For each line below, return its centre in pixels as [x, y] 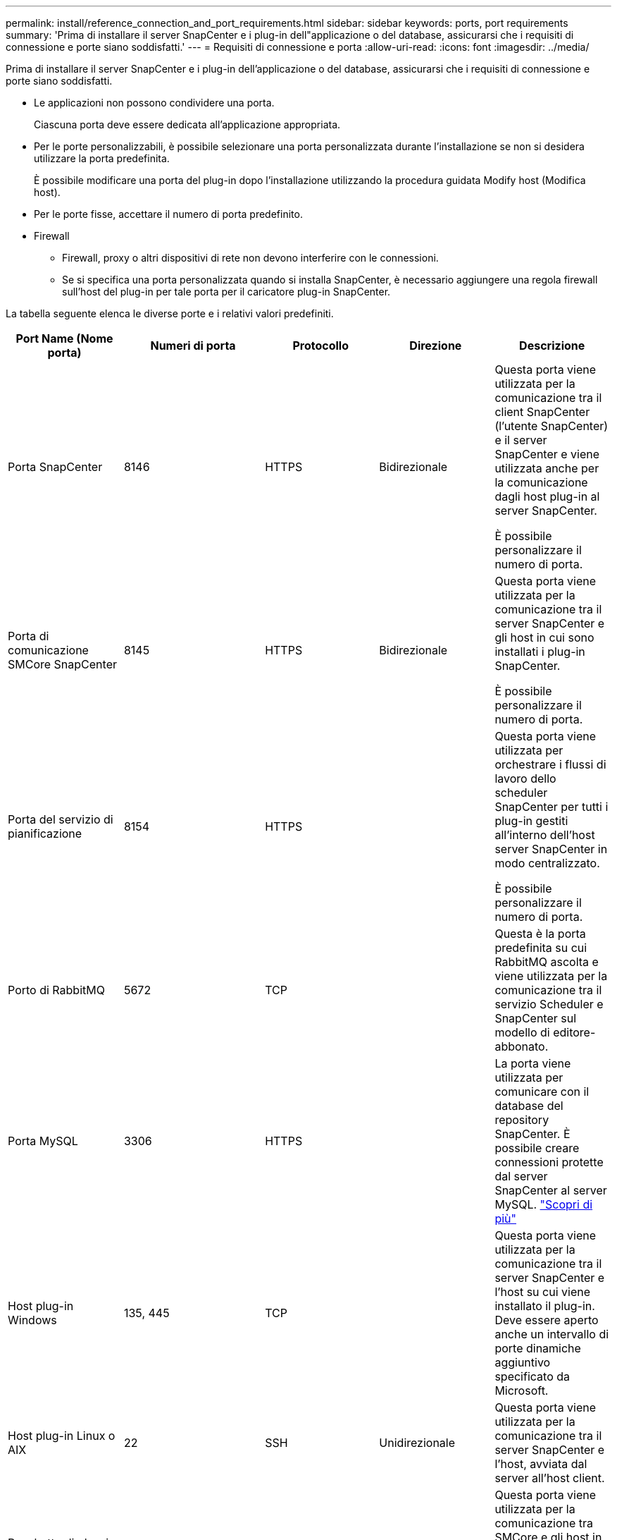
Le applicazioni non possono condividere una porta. [154, 103]
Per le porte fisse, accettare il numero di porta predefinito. [168, 214]
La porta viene [533, 1063]
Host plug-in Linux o [62, 1436]
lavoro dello [525, 778]
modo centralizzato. [547, 863]
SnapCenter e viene [547, 454]
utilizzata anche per [547, 468]
